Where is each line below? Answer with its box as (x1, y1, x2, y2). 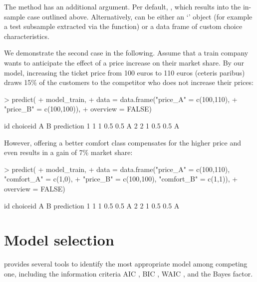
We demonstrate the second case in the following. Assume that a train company (4, 47, 249, 58)
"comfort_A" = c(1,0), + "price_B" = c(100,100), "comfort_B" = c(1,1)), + (4, 173, 238, 184)
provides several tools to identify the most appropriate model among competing (4, 258, 248, 269)
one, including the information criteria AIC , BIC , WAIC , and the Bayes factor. (4, 268, 253, 278)
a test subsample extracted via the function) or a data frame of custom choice (4, 21, 243, 31)
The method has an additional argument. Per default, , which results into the (4, 1, 241, 11)
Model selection (4, 229, 114, 250)
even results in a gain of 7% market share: (4, 147, 133, 157)
